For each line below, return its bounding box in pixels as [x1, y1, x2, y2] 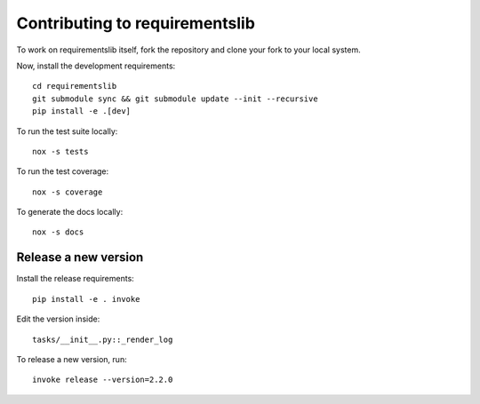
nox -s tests [32, 147, 89, 156]
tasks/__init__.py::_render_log [32, 334, 173, 345]
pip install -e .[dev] [32, 107, 132, 116]
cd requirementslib [32, 81, 117, 91]
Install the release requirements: [16, 273, 135, 284]
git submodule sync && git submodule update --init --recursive [32, 93, 319, 104]
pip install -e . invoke [32, 294, 140, 304]
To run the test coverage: [16, 166, 109, 177]
